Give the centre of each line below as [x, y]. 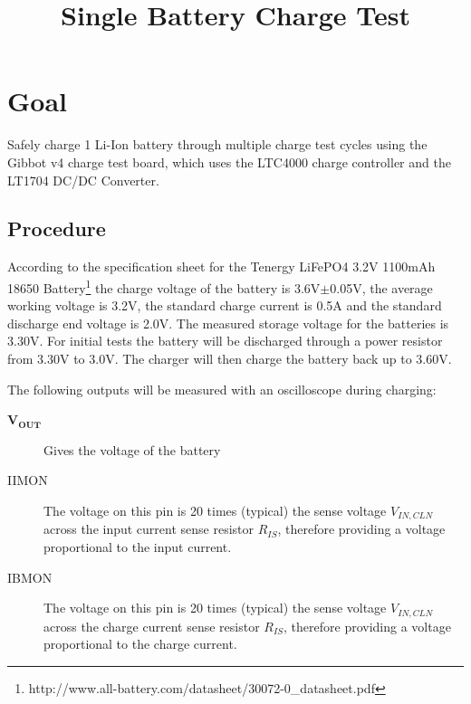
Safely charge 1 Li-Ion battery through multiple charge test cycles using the [217, 144]
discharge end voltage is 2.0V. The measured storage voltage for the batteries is [228, 323]
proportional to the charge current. [140, 644]
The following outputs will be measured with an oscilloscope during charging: [222, 389]
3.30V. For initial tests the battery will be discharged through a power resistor [225, 341]
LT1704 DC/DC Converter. [83, 180]
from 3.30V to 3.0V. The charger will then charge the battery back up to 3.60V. [230, 358]
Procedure [57, 228]
